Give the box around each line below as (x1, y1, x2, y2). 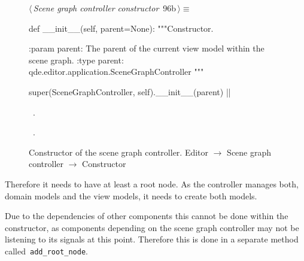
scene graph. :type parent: (29, 53, 124, 66)
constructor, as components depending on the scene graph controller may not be (5, 221, 299, 233)
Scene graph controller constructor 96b (33, 2, 177, 14)
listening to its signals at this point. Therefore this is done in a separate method (5, 233, 299, 245)
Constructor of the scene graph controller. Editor (29, 145, 209, 158)
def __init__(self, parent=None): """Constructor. (29, 22, 214, 34)
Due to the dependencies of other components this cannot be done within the (5, 210, 288, 222)
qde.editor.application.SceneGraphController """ (29, 65, 204, 78)
